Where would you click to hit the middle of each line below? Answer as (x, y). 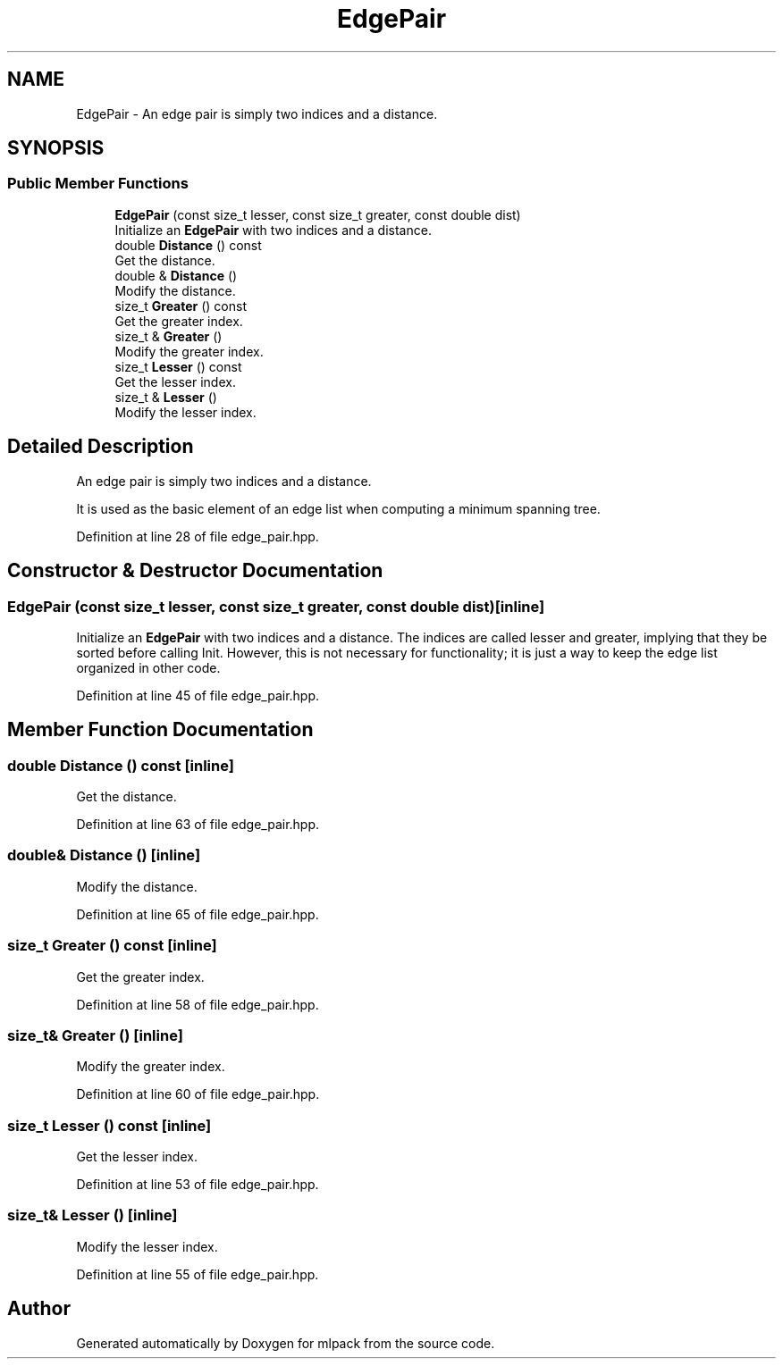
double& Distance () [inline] (104, 855)
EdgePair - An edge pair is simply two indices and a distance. (257, 113)
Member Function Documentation (160, 730)
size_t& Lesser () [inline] (93, 1215)
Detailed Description (101, 447)
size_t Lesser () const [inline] (109, 1125)
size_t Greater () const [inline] (112, 946)
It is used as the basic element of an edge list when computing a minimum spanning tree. (338, 508)
